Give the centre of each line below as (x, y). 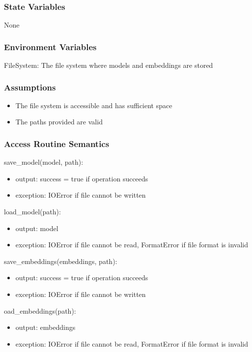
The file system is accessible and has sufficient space (94, 105)
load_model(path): (32, 212)
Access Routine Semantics (57, 143)
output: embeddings (45, 327)
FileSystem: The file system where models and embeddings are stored (109, 65)
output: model (37, 228)
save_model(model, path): (44, 162)
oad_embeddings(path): (40, 310)
